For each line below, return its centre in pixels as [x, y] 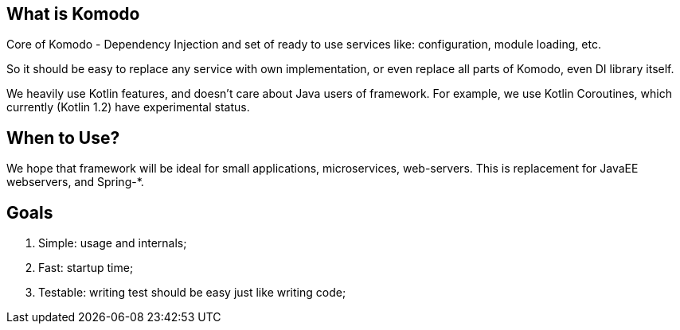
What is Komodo [73, 14]
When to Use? [63, 138]
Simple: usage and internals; [113, 243]
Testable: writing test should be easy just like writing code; [192, 293]
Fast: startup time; [86, 268]
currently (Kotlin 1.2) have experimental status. [128, 107]
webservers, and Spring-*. [75, 182]
